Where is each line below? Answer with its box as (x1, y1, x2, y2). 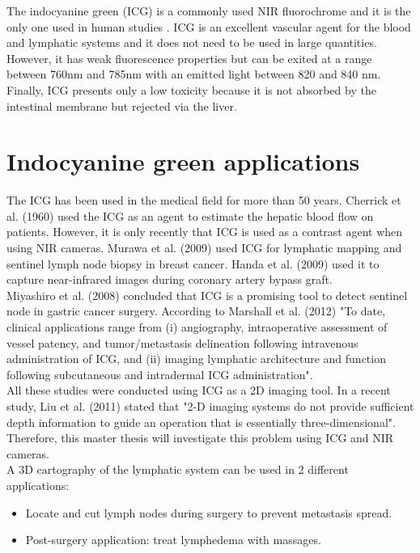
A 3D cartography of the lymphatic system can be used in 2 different (6, 461, 349, 478)
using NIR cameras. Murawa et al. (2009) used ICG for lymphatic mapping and (6, 239, 402, 256)
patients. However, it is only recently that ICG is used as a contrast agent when (6, 223, 403, 240)
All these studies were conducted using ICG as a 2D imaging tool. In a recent (6, 382, 391, 399)
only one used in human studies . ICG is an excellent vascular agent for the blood (6, 18, 411, 35)
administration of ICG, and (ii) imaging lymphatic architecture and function (6, 350, 386, 367)
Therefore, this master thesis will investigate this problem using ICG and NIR (6, 429, 394, 446)
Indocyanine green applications (6, 145, 360, 178)
